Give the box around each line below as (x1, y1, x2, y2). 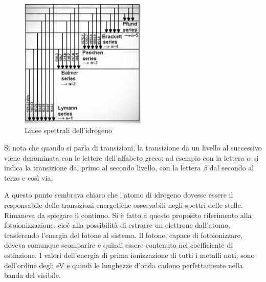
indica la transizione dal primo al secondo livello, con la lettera (4, 162, 201, 173)
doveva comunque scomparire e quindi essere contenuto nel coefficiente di (4, 240, 233, 250)
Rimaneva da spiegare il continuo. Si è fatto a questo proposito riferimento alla (4, 209, 252, 220)
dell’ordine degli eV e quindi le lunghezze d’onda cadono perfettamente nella (4, 259, 243, 270)
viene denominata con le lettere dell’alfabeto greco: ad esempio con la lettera (4, 152, 245, 163)
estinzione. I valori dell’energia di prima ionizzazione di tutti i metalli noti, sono (4, 249, 255, 260)
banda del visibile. (4, 270, 61, 280)
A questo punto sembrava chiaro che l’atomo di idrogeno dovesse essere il (4, 189, 233, 200)
